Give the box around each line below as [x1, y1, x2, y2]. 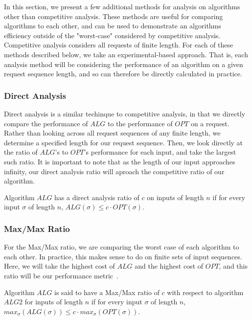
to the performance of [108, 118, 173, 128]
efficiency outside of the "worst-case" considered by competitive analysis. [4, 30, 221, 40]
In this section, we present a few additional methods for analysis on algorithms [4, 1, 240, 11]
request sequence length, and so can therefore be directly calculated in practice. [4, 69, 242, 79]
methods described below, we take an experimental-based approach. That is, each [4, 49, 248, 59]
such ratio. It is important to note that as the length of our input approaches [4, 156, 235, 166]
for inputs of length [24, 297, 83, 307]
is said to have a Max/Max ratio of [54, 287, 160, 297]
